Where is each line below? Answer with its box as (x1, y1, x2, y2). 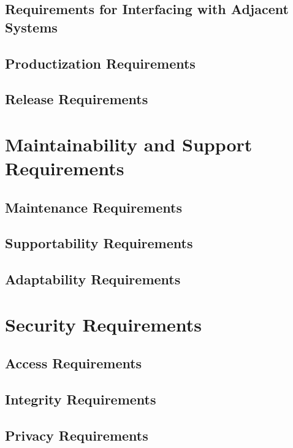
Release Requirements (5, 89, 148, 108)
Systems (5, 17, 58, 36)
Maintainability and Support (5, 131, 253, 156)
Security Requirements (5, 311, 202, 336)
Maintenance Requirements (5, 197, 182, 216)
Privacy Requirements (5, 425, 148, 444)
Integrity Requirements (5, 390, 156, 409)
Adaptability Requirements (5, 270, 181, 289)
